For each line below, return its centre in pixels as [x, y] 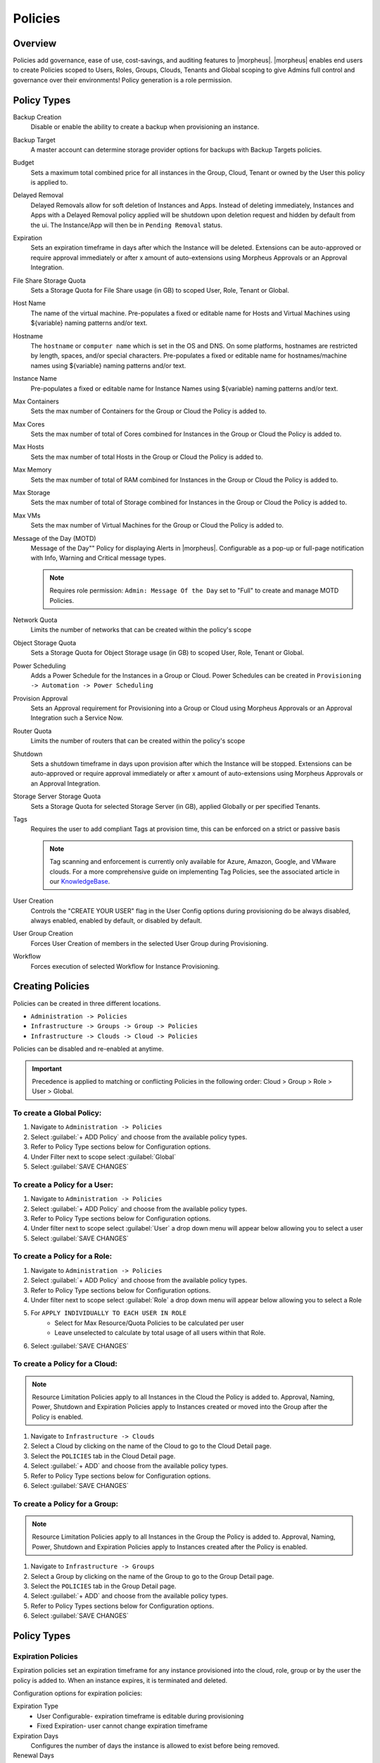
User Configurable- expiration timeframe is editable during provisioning [140, 1716]
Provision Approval [40, 698]
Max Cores [29, 424]
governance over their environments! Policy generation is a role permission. [122, 80]
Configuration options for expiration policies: [78, 1693]
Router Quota [32, 731]
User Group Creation [43, 934]
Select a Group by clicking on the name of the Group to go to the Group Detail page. [152, 1576]
